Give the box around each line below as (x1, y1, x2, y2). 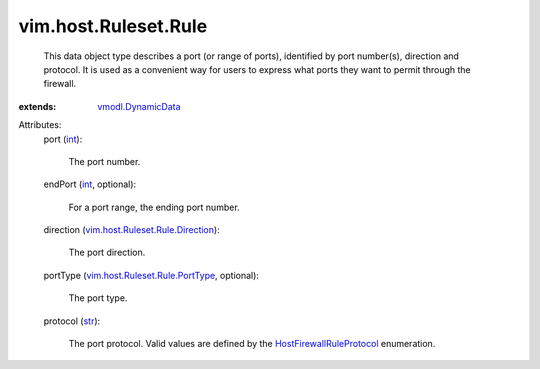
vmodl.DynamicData (97, 100, 181, 112)
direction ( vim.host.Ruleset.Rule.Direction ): (43, 224, 220, 236)
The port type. (68, 292, 128, 304)
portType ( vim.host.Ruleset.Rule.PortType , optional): (43, 269, 260, 281)
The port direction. (68, 246, 146, 259)
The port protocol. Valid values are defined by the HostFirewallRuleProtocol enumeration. (68, 338, 436, 350)
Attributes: (18, 119, 62, 131)
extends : (18, 100, 57, 112)
